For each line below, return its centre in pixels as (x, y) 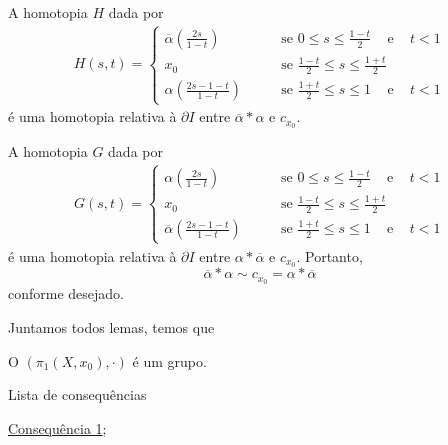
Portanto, (334, 255)
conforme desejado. (66, 293)
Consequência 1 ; (57, 427)
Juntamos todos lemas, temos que (111, 326)
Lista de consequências (77, 394)
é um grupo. (169, 360)
